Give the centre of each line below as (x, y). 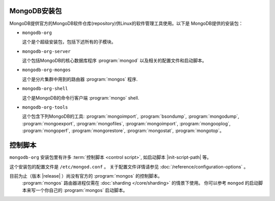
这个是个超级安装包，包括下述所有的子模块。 (69, 42)
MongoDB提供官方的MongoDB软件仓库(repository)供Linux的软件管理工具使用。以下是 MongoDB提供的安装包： (126, 23)
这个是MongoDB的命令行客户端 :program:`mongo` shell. (81, 98)
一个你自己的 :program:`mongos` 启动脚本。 (81, 190)
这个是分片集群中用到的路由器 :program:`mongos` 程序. (80, 79)
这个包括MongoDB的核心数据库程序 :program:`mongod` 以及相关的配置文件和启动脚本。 (115, 60)
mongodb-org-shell (45, 89)
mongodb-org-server (46, 51)
